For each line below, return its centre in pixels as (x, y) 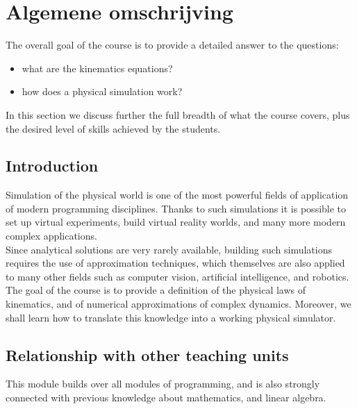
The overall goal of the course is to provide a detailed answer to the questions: (172, 45)
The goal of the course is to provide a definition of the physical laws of (156, 290)
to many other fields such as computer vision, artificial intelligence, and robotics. (177, 276)
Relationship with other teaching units (147, 354)
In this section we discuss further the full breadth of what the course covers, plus (178, 114)
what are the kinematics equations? (97, 68)
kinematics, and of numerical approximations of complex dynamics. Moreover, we (178, 304)
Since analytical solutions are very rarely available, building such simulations (169, 249)
